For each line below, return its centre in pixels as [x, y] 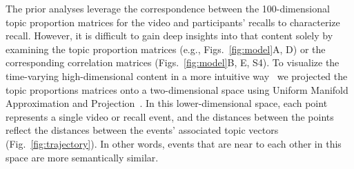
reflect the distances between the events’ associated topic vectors [142, 130]
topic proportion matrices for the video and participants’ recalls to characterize [173, 22]
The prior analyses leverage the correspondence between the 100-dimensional [168, 8]
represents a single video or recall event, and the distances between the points [170, 116]
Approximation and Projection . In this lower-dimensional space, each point [167, 103]
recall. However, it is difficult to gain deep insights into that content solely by [169, 36]
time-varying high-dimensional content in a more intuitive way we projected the [177, 76]
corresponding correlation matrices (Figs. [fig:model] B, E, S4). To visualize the [173, 62]
